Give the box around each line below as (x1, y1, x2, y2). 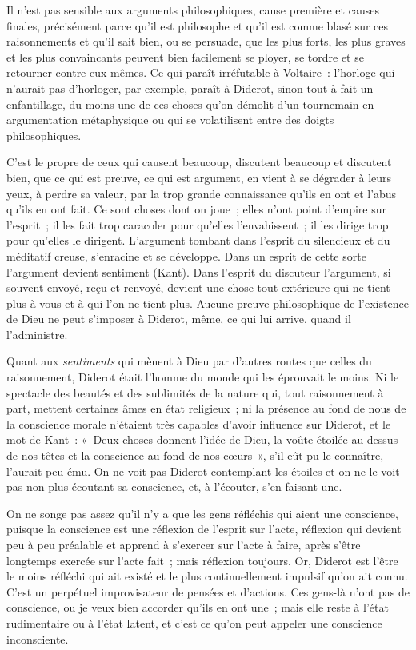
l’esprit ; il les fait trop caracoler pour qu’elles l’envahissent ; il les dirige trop (6, 216, 389, 233)
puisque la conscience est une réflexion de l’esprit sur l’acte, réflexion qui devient (6, 520, 402, 537)
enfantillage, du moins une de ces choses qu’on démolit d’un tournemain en (6, 95, 374, 112)
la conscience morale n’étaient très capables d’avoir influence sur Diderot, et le (6, 415, 391, 432)
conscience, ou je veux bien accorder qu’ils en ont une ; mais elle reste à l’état (6, 599, 389, 616)
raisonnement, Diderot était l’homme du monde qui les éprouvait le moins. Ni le (6, 369, 399, 385)
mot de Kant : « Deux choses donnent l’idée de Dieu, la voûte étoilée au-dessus (6, 431, 398, 448)
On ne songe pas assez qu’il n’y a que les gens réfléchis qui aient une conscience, (6, 504, 398, 521)
